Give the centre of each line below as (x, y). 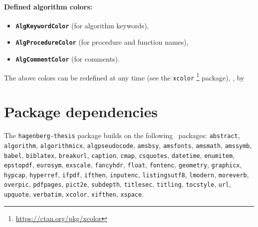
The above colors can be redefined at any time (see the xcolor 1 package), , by (124, 76)
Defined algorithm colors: (48, 6)
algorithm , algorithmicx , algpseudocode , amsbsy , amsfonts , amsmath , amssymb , (128, 145)
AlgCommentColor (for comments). (68, 59)
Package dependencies (81, 112)
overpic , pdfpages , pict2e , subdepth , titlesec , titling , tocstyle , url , (118, 184)
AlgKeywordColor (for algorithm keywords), (82, 25)
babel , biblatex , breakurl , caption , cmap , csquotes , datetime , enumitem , (119, 155)
